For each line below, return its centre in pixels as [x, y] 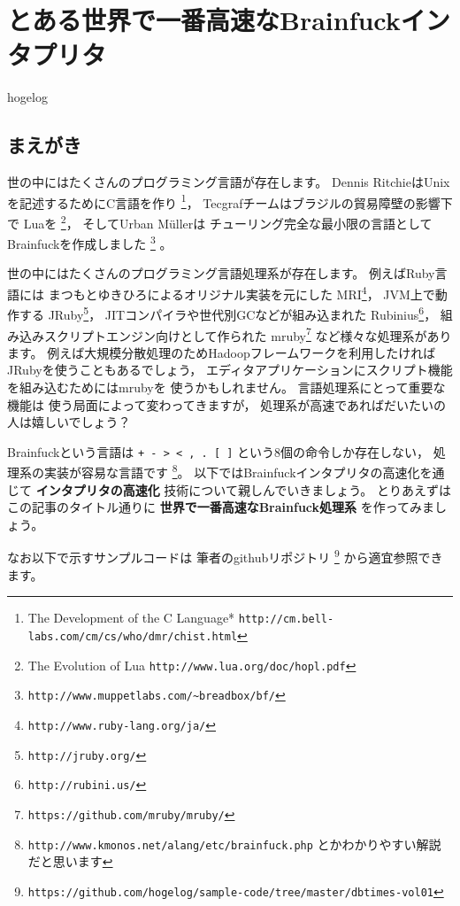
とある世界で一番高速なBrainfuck [204, 20]
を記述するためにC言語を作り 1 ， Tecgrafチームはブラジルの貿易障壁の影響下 [230, 201]
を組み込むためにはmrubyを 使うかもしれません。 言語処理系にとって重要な [226, 387]
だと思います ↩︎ [70, 861]
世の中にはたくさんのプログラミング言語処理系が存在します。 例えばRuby [221, 273]
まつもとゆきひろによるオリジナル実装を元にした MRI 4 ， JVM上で [241, 293]
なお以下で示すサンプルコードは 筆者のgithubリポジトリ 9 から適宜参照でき [225, 556]
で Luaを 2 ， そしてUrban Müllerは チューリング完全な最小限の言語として [220, 221]
